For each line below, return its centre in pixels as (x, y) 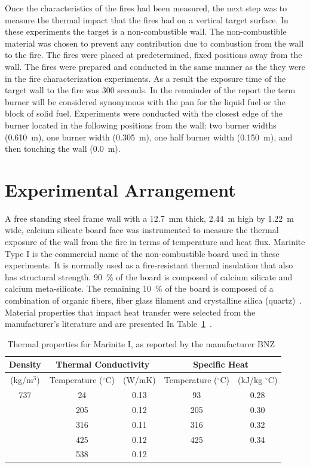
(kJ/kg (250, 380)
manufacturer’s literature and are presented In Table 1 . (108, 324)
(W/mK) (139, 380)
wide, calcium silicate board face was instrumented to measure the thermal (142, 230)
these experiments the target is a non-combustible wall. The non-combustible (146, 31)
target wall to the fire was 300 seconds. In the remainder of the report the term (150, 90)
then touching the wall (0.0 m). (63, 149)
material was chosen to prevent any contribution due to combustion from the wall (154, 43)
